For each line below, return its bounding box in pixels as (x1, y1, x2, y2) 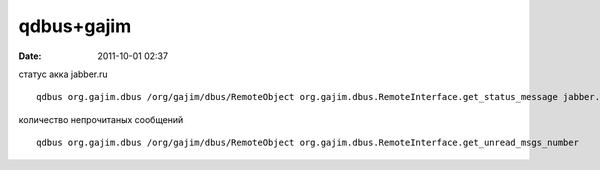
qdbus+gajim (18, 15, 132, 37)
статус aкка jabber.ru (18, 68, 109, 80)
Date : (18, 50, 42, 62)
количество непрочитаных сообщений (18, 113, 184, 125)
